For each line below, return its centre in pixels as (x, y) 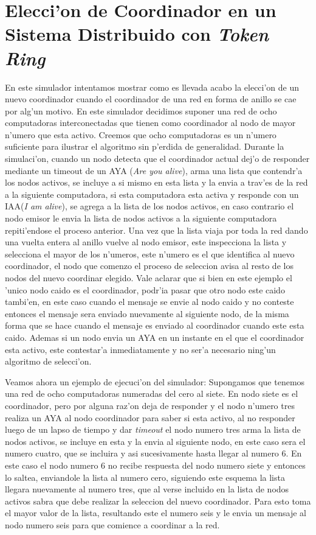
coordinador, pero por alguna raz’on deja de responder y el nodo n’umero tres (150, 405)
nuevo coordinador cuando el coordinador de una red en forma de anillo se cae (151, 99)
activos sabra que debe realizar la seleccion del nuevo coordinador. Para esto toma (158, 501)
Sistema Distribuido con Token (137, 34)
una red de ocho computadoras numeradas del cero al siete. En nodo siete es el (152, 393)
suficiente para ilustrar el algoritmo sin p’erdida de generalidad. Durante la (145, 146)
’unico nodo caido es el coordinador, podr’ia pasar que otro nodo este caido (145, 289)
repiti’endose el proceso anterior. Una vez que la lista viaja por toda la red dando (156, 230)
